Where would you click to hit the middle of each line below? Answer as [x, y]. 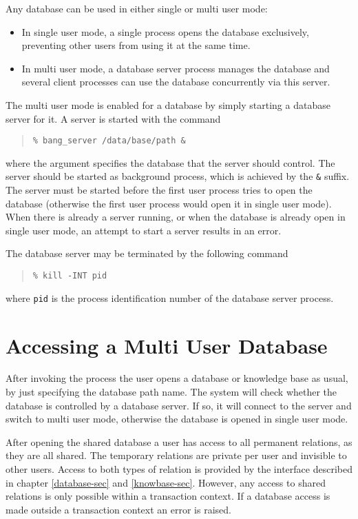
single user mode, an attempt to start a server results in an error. [144, 230]
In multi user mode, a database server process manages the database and [176, 68]
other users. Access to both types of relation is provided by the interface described [179, 469]
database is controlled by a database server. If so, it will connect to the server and [179, 405]
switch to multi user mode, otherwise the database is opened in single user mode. [177, 419]
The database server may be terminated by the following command [147, 253]
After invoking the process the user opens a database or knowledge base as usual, [177, 378]
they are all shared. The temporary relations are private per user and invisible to [176, 455]
